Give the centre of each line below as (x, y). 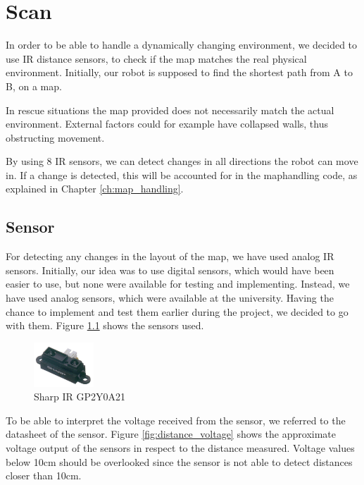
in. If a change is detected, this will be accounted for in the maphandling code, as (182, 174)
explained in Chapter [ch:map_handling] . (95, 189)
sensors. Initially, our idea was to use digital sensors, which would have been (170, 270)
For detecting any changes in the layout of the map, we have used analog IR (170, 256)
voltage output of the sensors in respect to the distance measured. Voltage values (180, 447)
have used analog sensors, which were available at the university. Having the (170, 298)
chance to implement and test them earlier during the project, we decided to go (177, 311)
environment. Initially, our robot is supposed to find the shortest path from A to (179, 72)
